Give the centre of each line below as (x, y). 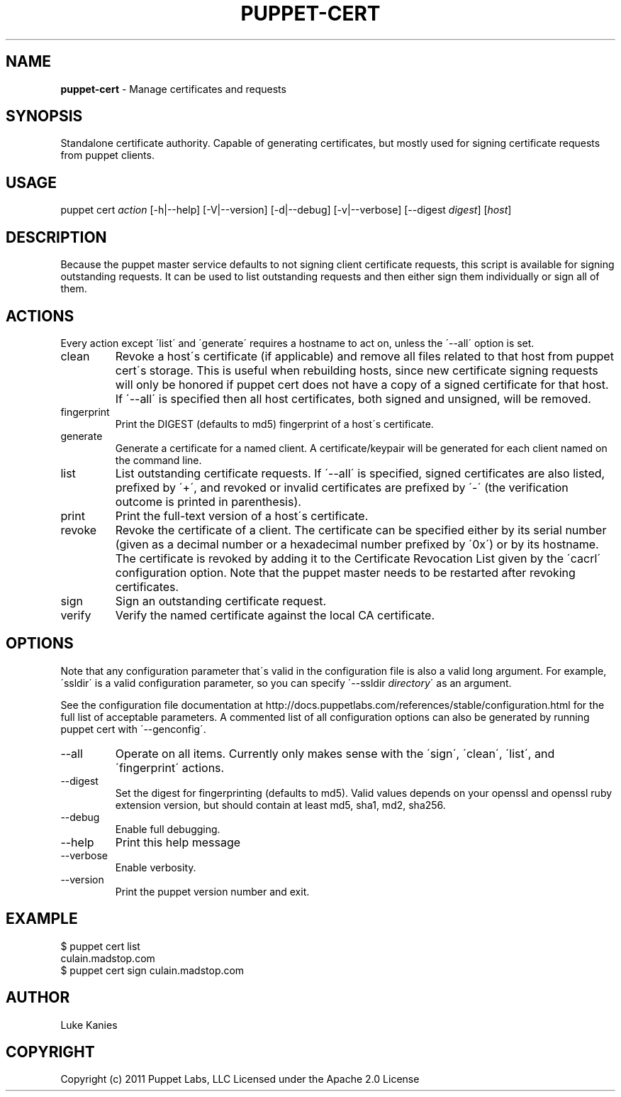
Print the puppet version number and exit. (212, 891)
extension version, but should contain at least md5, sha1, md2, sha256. (280, 805)
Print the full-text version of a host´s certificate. (242, 516)
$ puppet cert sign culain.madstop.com (152, 970)
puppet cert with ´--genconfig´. (133, 729)
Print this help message (178, 842)
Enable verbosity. (156, 867)
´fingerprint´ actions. (170, 767)
